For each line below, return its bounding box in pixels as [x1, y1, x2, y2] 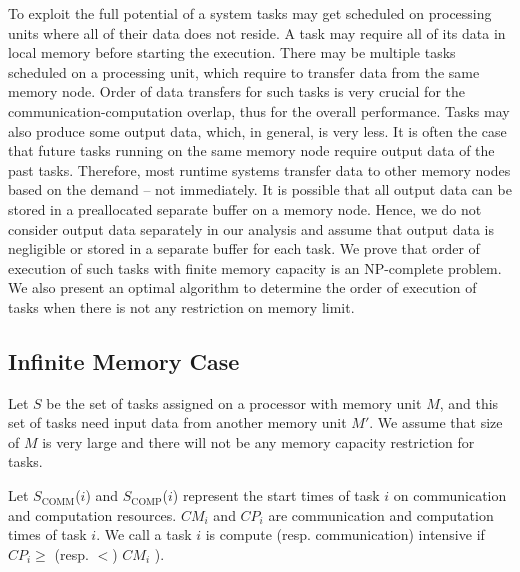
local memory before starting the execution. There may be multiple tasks [8, 42, 456, 63]
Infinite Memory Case [8, 345, 240, 376]
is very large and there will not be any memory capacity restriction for [42, 431, 475, 452]
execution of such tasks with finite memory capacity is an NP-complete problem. [8, 257, 502, 278]
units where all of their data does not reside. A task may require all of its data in [8, 22, 506, 43]
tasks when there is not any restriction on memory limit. [8, 296, 355, 317]
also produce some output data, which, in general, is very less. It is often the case [8, 120, 507, 141]
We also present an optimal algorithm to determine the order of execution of [8, 277, 477, 298]
